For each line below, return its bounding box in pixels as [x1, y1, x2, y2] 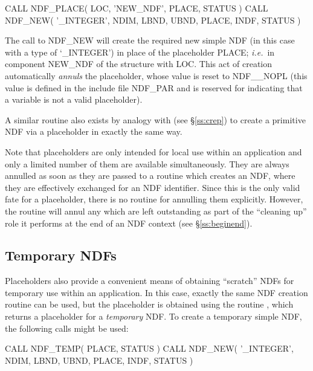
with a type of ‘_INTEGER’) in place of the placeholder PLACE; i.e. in [5, 45, 275, 58]
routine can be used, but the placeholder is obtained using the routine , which [5, 298, 294, 311]
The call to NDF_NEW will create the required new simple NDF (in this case [5, 34, 295, 47]
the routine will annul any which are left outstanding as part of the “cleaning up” [5, 204, 307, 217]
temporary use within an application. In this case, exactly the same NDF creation [5, 286, 308, 298]
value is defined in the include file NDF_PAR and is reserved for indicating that [5, 81, 303, 94]
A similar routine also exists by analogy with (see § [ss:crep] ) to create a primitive [5, 113, 306, 126]
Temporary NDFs [5, 246, 117, 265]
